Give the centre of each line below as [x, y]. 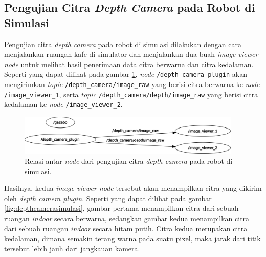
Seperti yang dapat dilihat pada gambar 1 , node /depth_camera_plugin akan [126, 74]
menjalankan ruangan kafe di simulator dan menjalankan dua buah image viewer [131, 54]
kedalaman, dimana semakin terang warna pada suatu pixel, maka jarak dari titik [132, 238]
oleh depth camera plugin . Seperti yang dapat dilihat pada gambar [108, 198]
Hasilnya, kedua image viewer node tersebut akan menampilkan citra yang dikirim [133, 188]
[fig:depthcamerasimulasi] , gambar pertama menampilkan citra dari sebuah [121, 208]
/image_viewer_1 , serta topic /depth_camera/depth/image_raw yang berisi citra [131, 94]
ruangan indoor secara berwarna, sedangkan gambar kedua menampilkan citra [127, 218]
